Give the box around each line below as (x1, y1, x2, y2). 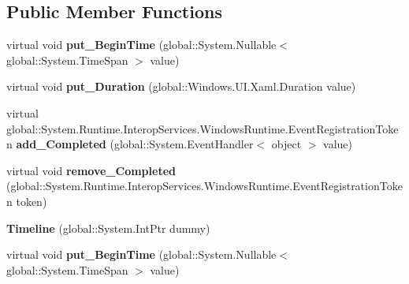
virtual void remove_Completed (6, 162, 176, 178)
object (271, 136, 302, 152)
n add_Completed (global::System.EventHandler (6, 136, 254, 152)
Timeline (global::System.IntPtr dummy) (6, 219, 210, 236)
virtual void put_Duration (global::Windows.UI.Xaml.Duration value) (6, 78, 356, 95)
